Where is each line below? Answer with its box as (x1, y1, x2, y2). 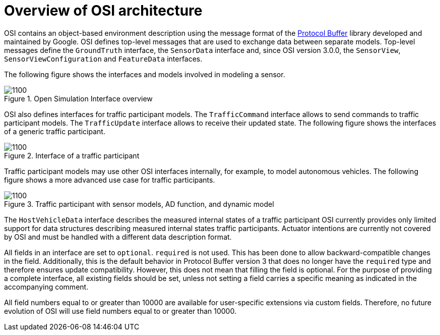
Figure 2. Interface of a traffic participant (4, 151, 140, 160)
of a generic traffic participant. (4, 127, 105, 136)
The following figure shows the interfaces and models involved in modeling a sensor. (4, 70, 285, 79)
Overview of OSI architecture (4, 2, 203, 19)
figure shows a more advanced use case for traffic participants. (4, 175, 215, 184)
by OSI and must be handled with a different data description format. (4, 232, 232, 241)
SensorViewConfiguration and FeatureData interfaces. (4, 54, 203, 63)
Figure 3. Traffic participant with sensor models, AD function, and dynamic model (4, 199, 274, 208)
